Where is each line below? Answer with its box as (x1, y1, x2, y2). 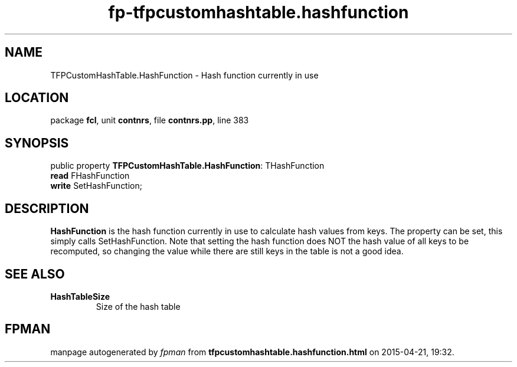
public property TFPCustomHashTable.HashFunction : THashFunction (50, 160, 325, 171)
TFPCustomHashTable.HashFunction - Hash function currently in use (50, 70, 319, 80)
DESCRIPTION (5, 201, 89, 216)
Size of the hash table (96, 301, 181, 312)
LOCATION (5, 90, 69, 106)
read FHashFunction (50, 171, 130, 181)
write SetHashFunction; (50, 181, 142, 191)
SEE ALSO (5, 266, 65, 281)
